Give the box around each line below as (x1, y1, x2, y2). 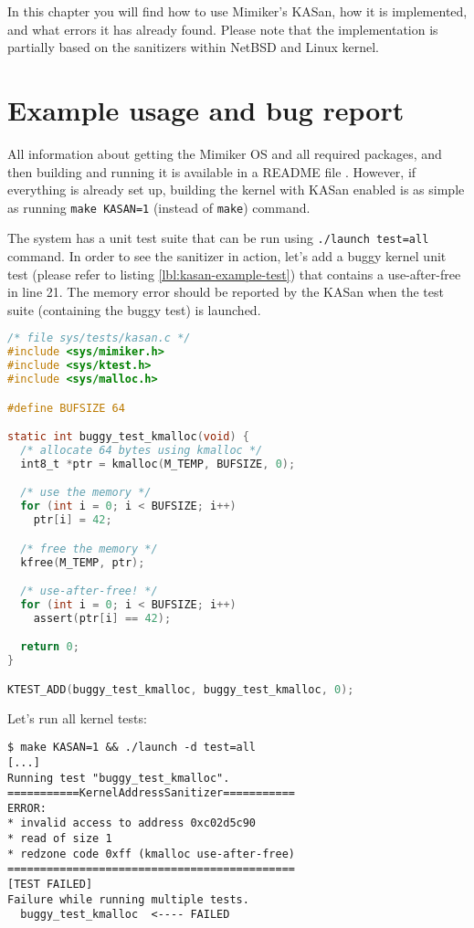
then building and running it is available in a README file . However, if (7, 162, 416, 181)
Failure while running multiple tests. (7, 892, 249, 906)
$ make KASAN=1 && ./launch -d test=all (7, 741, 257, 754)
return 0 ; (20, 640, 79, 654)
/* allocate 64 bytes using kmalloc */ (20, 443, 263, 457)
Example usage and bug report (7, 90, 405, 128)
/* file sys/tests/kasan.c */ (7, 332, 191, 345)
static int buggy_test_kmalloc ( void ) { (7, 430, 249, 444)
